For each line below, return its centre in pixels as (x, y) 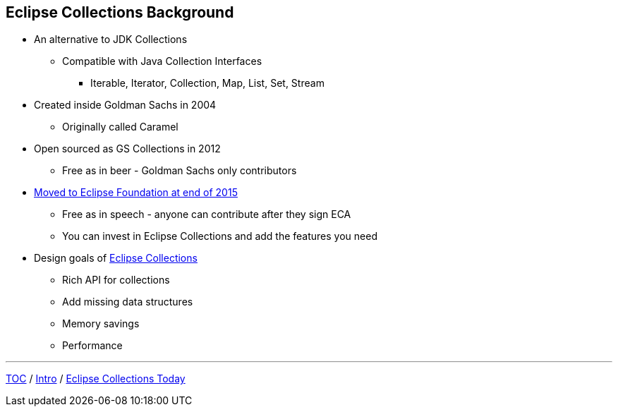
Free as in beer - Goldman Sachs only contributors (180, 171)
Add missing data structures (128, 302)
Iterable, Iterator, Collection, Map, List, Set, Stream (207, 83)
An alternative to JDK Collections (111, 40)
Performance (92, 346)
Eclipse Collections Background (120, 12)
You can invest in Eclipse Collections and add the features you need (220, 236)
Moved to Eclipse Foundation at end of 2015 (136, 193)
